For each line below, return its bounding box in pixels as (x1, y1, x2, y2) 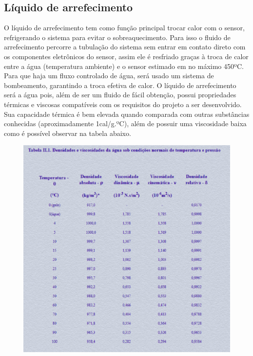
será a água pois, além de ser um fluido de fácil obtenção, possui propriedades (4, 89, 236, 100)
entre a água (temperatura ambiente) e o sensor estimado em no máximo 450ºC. (4, 61, 244, 71)
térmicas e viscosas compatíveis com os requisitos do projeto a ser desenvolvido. (4, 99, 242, 109)
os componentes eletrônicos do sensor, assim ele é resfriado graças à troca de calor (4, 51, 249, 61)
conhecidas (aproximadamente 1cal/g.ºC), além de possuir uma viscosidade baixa (4, 118, 247, 129)
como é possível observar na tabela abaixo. (4, 128, 131, 138)
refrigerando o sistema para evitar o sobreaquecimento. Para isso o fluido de (4, 32, 231, 42)
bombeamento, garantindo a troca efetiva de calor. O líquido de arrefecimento (4, 80, 236, 90)
